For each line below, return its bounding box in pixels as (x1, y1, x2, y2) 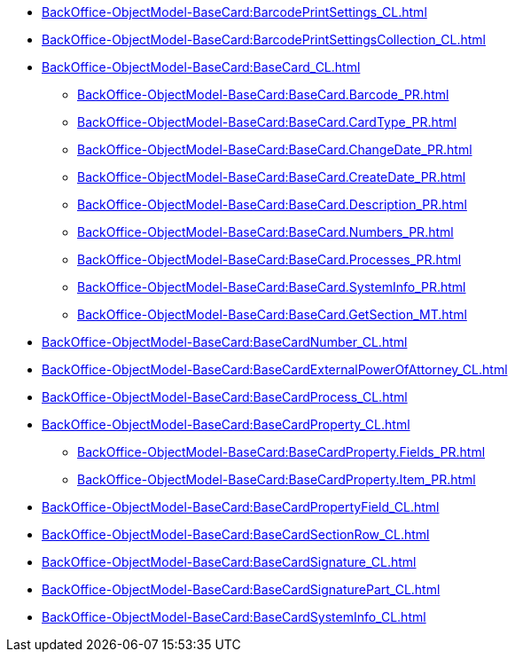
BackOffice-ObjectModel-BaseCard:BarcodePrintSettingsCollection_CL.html (42, 32, 486, 47)
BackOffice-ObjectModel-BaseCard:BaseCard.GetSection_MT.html (77, 307, 467, 322)
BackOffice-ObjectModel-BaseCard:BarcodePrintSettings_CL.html (42, 4, 427, 20)
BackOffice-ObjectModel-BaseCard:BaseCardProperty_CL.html (42, 417, 410, 432)
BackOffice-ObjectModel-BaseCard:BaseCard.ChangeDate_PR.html (77, 142, 472, 157)
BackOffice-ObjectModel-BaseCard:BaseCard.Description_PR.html (77, 197, 467, 212)
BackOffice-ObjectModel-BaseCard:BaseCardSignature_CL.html (42, 554, 417, 569)
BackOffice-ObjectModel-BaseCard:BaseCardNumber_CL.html (42, 334, 408, 349)
